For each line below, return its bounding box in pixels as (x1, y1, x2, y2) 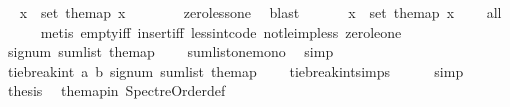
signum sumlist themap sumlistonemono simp (7, 41, 334, 62)
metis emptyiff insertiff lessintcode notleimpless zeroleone (40, 21, 402, 42)
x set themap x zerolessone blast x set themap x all (19, 2, 502, 22)
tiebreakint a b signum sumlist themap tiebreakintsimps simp (7, 60, 464, 81)
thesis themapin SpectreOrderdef (7, 80, 226, 101)
